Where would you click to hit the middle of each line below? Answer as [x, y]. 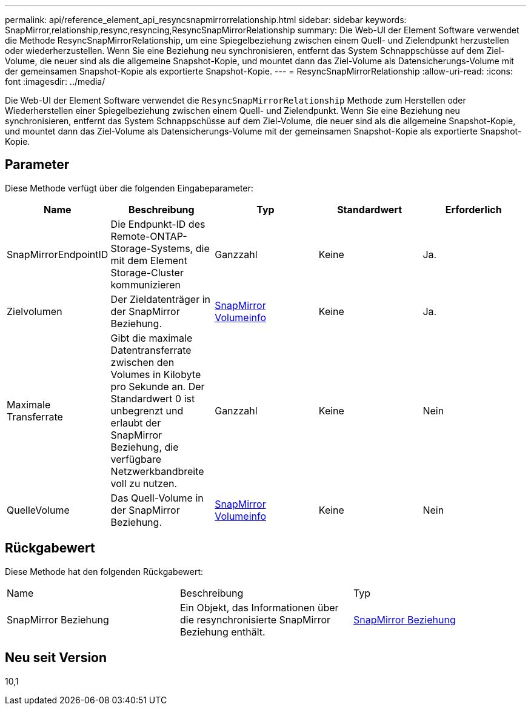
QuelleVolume [38, 510]
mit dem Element [149, 260]
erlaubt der [136, 423]
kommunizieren [146, 284]
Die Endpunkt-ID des [158, 224]
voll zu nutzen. [144, 483]
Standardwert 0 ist [153, 398]
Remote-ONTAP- [149, 236]
